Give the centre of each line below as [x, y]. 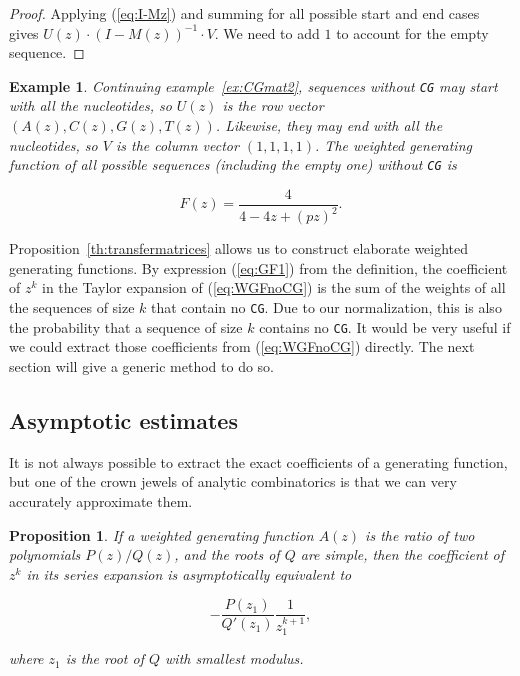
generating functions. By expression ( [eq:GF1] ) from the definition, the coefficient [258, 267]
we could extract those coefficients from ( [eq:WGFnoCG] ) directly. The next [242, 346]
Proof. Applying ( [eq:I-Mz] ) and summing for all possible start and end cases [244, 13]
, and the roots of [227, 554]
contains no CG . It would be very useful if [385, 326]
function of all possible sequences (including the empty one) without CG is [233, 164]
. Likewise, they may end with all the [329, 125]
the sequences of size [72, 307]
